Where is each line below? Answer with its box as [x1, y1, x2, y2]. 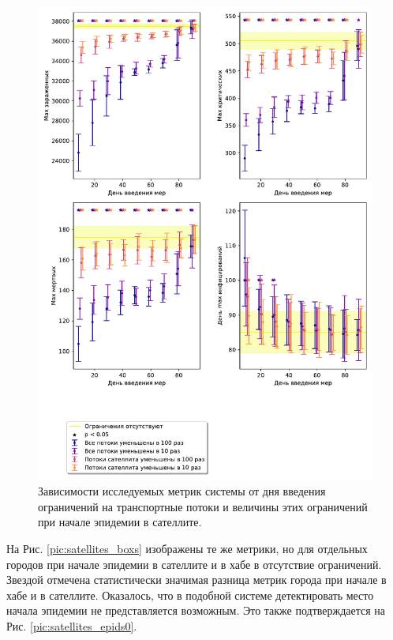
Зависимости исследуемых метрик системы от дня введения [38, 483, 326, 499]
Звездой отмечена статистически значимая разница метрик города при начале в [6, 571, 387, 588]
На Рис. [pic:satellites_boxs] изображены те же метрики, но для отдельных [6, 540, 368, 557]
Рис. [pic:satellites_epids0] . [6, 618, 137, 634]
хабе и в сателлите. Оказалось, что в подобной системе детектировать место [6, 586, 374, 603]
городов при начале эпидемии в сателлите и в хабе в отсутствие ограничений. [6, 555, 382, 572]
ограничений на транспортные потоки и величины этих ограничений [38, 498, 368, 514]
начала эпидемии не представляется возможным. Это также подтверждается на [6, 602, 386, 619]
